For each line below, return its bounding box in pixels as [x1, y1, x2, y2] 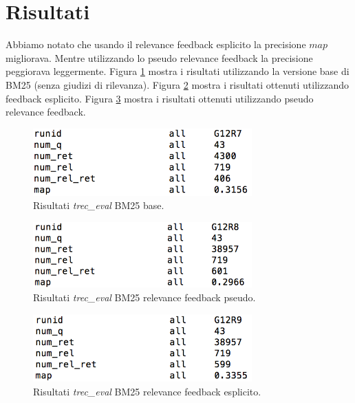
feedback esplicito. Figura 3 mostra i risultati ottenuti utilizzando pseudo [6, 91, 314, 105]
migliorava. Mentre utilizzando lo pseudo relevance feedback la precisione [6, 50, 313, 65]
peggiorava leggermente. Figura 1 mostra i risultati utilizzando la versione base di [6, 64, 349, 78]
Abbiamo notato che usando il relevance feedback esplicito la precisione [6, 37, 306, 52]
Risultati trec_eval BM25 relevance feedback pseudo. [33, 290, 256, 304]
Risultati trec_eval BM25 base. [33, 198, 164, 213]
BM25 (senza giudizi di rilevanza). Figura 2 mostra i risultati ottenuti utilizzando [6, 77, 349, 91]
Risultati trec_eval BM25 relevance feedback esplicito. [33, 384, 261, 398]
